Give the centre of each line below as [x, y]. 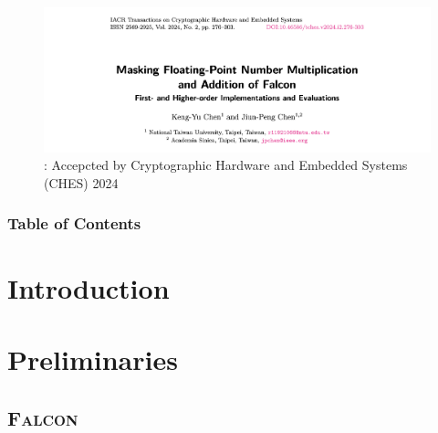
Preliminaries [93, 359]
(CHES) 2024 [81, 182]
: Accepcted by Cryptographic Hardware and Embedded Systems [226, 165]
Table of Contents [74, 223]
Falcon [43, 417]
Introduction [89, 287]
